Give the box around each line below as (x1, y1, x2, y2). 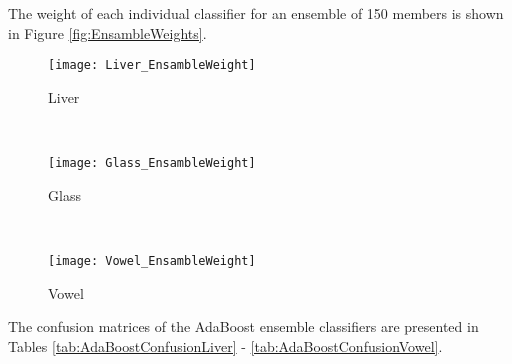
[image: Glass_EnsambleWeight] (48, 156, 256, 171)
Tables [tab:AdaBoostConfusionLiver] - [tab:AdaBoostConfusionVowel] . (8, 335, 443, 356)
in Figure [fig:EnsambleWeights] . (8, 22, 207, 43)
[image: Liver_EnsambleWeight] (48, 58, 256, 73)
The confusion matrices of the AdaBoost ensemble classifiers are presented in (8, 316, 479, 337)
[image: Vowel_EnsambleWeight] (48, 253, 256, 268)
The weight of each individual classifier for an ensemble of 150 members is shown (8, 3, 504, 23)
